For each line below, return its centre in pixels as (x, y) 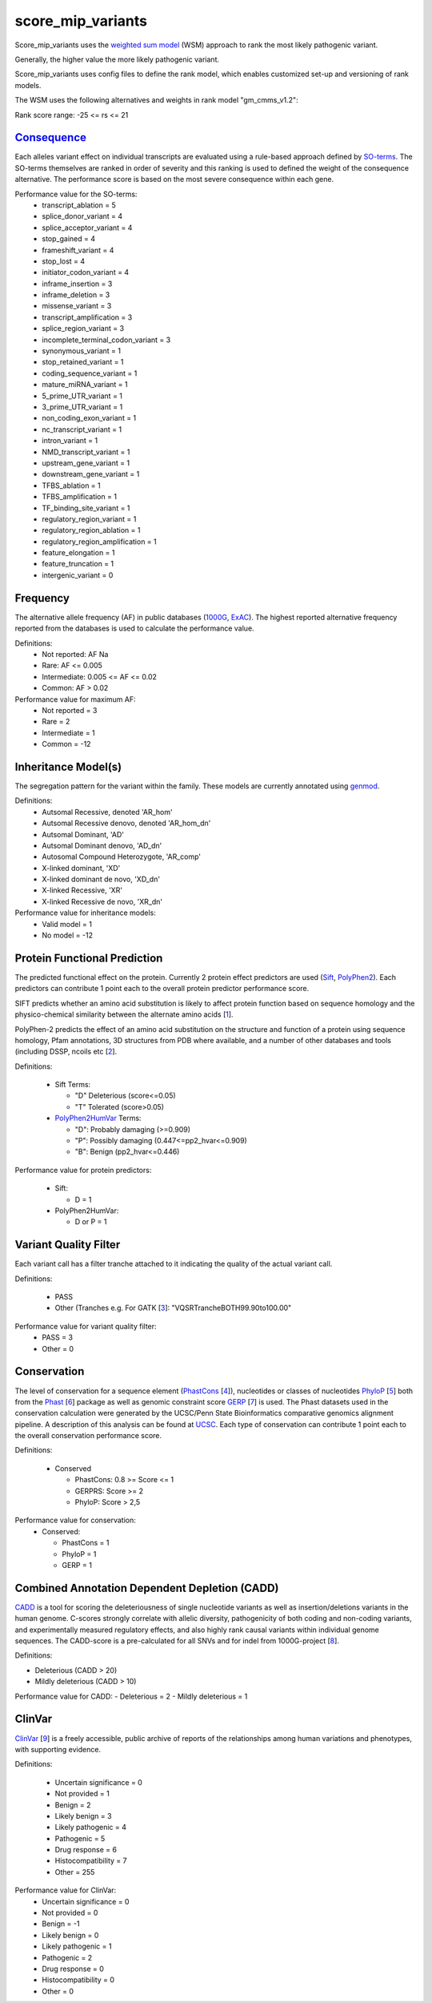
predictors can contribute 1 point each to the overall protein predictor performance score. (162, 989)
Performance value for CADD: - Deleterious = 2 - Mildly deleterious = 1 (131, 1696)
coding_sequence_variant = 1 (90, 373)
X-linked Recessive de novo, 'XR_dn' (102, 901)
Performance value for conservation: (75, 1520)
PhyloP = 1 (79, 1554)
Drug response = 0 (73, 1969)
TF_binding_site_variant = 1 (86, 508)
